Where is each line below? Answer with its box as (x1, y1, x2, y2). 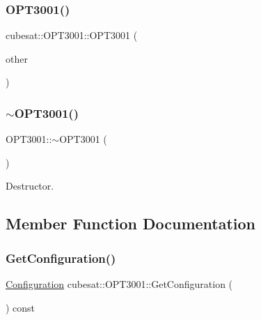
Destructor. (6, 178, 54, 193)
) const (6, 300, 35, 314)
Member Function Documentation (6, 213, 256, 234)
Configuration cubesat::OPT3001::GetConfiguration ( (6, 277, 233, 291)
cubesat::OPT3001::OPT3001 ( (6, 28, 138, 43)
